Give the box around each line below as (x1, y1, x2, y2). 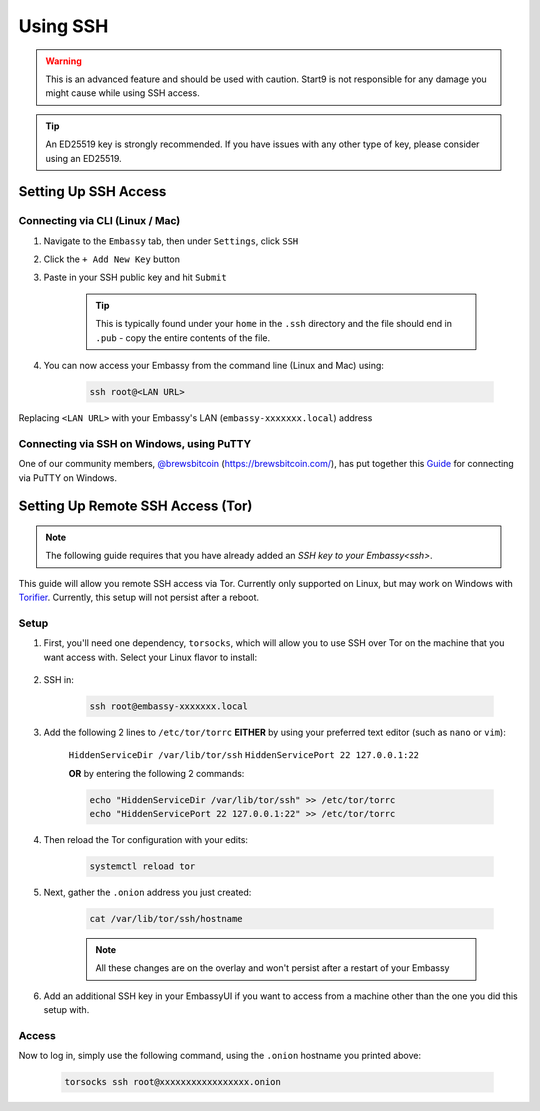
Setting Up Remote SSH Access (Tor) (18, 498, 253, 515)
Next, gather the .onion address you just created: (43, 886, 252, 899)
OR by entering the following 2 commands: (68, 767, 245, 779)
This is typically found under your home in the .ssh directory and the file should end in (95, 318, 452, 330)
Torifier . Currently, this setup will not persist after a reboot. (18, 591, 260, 604)
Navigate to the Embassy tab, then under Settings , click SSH (43, 235, 299, 247)
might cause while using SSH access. (45, 87, 200, 99)
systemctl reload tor (89, 861, 196, 872)
